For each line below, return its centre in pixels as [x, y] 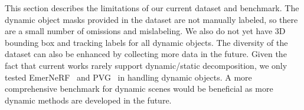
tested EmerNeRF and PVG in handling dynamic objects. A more [128, 77]
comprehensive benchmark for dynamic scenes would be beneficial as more [139, 89]
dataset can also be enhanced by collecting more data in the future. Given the [146, 54]
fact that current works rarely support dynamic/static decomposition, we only [146, 65]
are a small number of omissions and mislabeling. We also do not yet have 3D [145, 31]
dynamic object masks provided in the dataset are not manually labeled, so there [151, 19]
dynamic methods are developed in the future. [88, 100]
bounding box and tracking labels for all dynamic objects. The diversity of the [146, 42]
